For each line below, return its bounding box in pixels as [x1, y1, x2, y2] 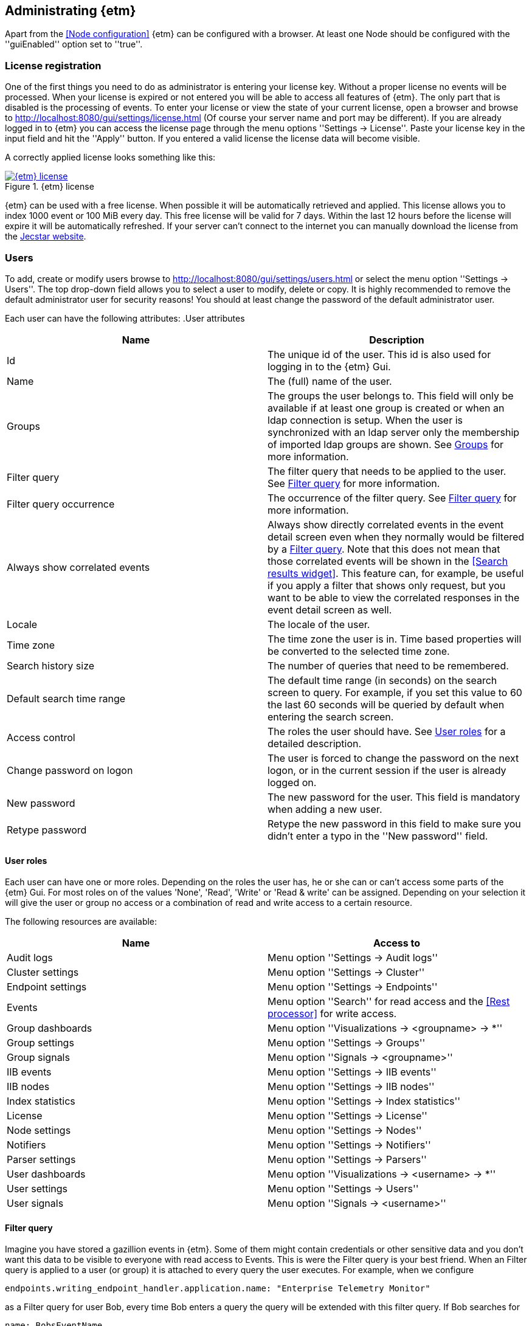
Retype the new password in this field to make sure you [268, 817, 521, 830]
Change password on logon [7, 764, 133, 776]
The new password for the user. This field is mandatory [268, 790, 520, 803]
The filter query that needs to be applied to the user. [268, 464, 506, 477]
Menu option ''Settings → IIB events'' [268, 1066, 437, 1079]
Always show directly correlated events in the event [268, 518, 504, 531]
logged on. [268, 776, 317, 789]
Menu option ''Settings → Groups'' [268, 1037, 426, 1049]
